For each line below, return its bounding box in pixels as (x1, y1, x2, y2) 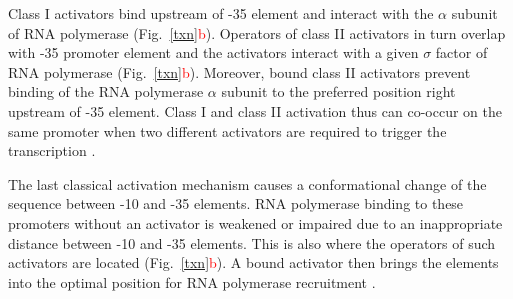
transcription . (8, 140, 96, 161)
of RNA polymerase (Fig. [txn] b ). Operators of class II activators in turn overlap (8, 22, 506, 43)
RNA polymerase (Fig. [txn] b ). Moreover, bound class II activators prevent (8, 61, 471, 82)
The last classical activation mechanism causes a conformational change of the (8, 173, 487, 194)
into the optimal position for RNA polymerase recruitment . (8, 271, 376, 292)
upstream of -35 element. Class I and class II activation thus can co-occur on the (8, 100, 502, 121)
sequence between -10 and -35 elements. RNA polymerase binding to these (8, 193, 464, 214)
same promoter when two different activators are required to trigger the (8, 120, 447, 141)
